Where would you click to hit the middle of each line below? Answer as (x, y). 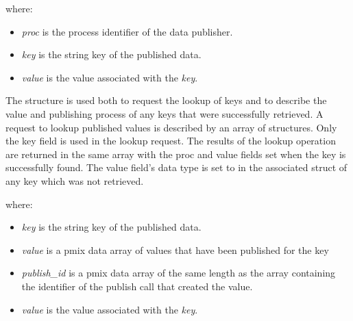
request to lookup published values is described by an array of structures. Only (171, 127)
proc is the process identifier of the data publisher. (127, 31)
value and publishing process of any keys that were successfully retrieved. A (165, 113)
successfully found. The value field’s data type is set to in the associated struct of (176, 167)
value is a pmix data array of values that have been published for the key (175, 249)
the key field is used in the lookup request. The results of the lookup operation (171, 141)
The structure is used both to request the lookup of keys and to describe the (166, 100)
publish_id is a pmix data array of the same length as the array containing (179, 273)
